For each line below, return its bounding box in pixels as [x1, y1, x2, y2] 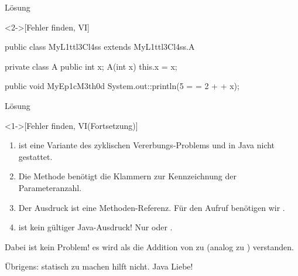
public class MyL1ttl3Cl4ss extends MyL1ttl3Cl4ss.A [5, 40, 195, 53]
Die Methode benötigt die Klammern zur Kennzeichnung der [18, 170, 237, 182]
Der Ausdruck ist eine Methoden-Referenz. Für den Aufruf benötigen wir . [18, 201, 285, 213]
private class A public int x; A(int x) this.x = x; [5, 60, 177, 72]
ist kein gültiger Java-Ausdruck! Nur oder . [18, 221, 173, 233]
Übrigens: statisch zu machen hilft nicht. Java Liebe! [5, 260, 193, 272]
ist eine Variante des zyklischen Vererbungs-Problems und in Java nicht [18, 139, 275, 151]
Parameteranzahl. [18, 181, 82, 193]
